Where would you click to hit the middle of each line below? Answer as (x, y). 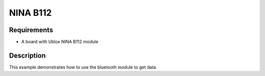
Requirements (31, 30)
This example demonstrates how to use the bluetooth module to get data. (83, 67)
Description (27, 55)
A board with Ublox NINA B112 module (60, 42)
